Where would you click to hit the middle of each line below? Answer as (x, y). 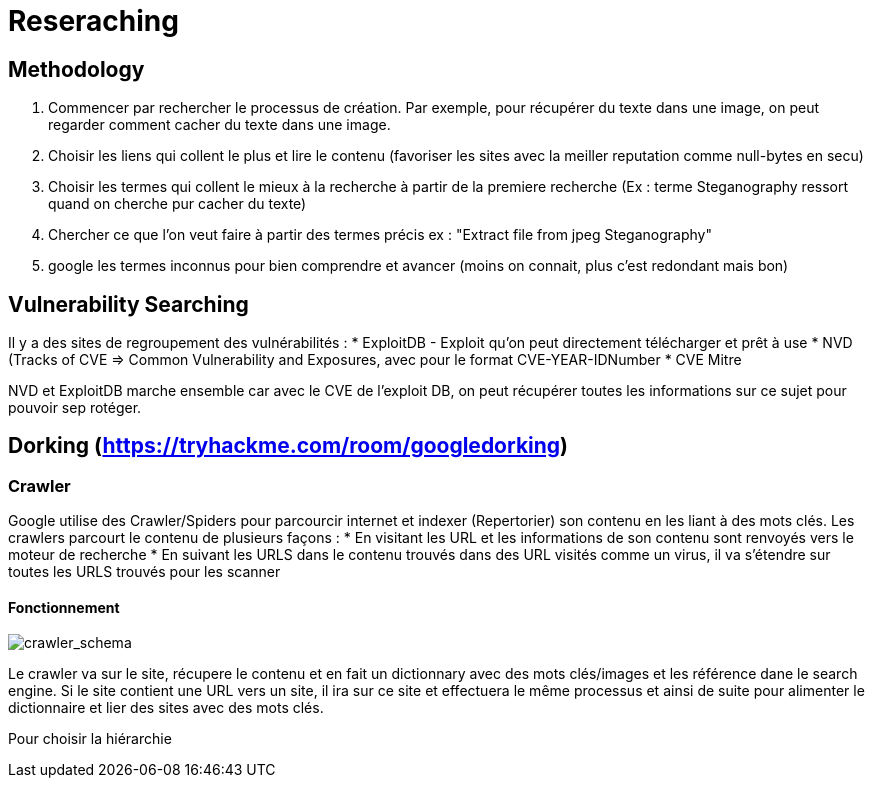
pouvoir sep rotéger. (75, 408)
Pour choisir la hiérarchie (90, 739)
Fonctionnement (64, 607)
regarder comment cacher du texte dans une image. (219, 125)
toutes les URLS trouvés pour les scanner (144, 572)
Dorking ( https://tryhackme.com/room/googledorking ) (288, 446)
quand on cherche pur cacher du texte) (177, 204)
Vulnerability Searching (128, 304)
